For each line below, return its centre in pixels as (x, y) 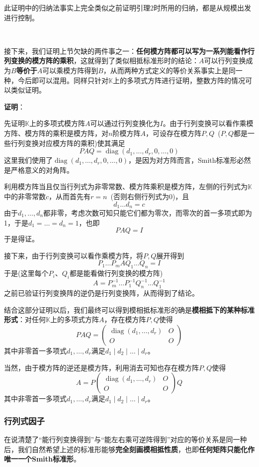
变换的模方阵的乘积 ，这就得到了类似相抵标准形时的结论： (105, 60)
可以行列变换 (225, 60)
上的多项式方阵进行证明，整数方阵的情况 (179, 80)
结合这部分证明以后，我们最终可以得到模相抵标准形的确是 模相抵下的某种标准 (129, 309)
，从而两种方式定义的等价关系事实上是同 (169, 70)
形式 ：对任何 (25, 319)
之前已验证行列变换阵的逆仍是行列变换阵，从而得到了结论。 (101, 293)
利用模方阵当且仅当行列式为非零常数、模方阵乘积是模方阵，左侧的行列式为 (126, 186)
